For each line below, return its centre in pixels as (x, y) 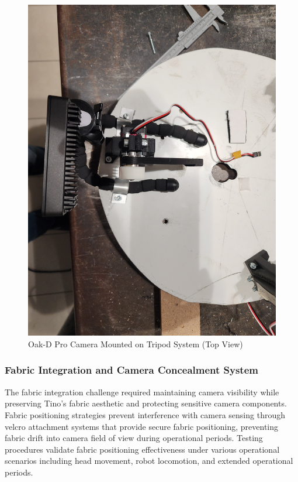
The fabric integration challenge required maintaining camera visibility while (142, 392)
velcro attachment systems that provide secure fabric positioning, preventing (142, 426)
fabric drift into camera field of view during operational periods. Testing (134, 438)
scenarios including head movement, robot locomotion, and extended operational (149, 461)
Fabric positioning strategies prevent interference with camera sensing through (145, 414)
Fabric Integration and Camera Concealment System (131, 370)
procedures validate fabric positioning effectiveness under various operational (142, 449)
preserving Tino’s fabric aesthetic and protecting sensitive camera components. (146, 403)
